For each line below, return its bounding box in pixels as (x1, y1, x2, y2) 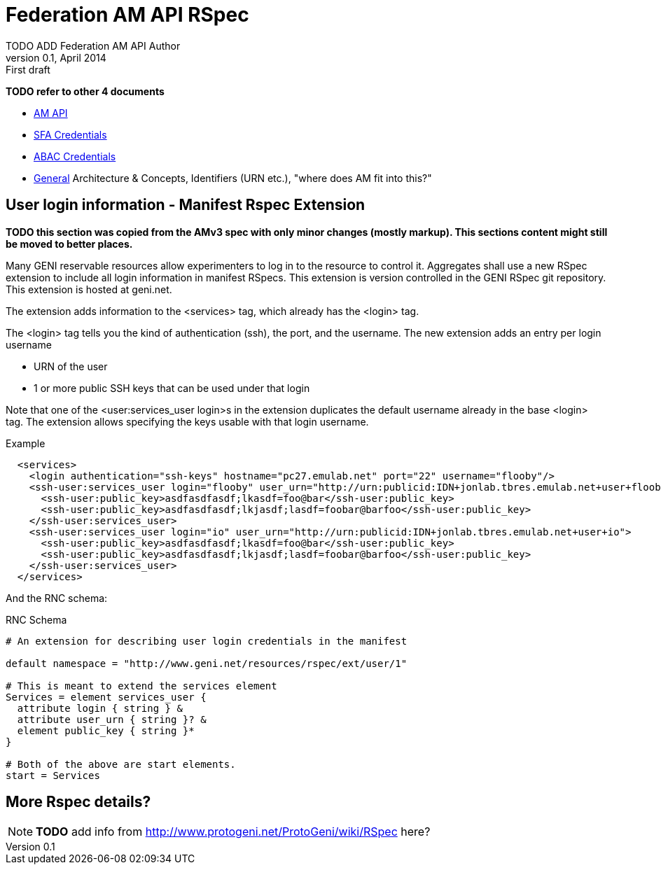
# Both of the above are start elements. (6, 758, 236, 770)
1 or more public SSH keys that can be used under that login (34, 381, 310, 394)
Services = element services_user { (6, 691, 207, 703)
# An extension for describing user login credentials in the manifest (6, 635, 408, 647)
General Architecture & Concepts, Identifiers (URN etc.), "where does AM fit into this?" (34, 171, 432, 184)
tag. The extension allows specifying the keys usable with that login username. (6, 415, 369, 428)
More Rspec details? (6, 793, 151, 811)
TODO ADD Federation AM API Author (6, 39, 181, 52)
